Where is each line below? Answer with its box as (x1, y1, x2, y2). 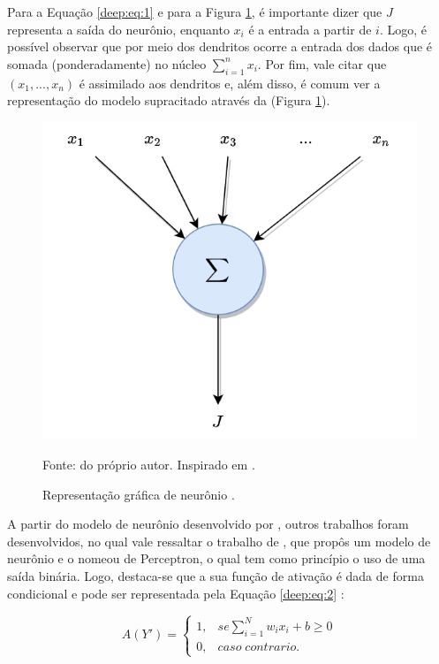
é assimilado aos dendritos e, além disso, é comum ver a (79, 73, 381, 92)
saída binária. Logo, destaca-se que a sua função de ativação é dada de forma (7, 566, 424, 584)
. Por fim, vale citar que (257, 54, 387, 73)
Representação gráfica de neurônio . (42, 485, 235, 503)
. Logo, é (379, 19, 427, 38)
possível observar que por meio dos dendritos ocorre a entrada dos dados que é (7, 37, 433, 56)
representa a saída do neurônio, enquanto (7, 19, 230, 38)
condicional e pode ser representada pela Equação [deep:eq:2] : (7, 584, 344, 602)
